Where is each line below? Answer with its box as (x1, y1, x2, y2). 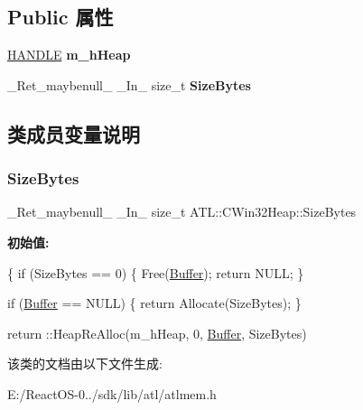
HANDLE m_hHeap (7, 45, 131, 64)
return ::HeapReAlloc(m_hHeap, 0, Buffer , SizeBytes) (7, 323, 307, 342)
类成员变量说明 (7, 119, 140, 147)
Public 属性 (7, 3, 114, 31)
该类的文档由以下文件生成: (7, 354, 163, 373)
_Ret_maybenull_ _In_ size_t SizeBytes (7, 75, 251, 94)
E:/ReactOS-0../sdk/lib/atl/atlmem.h (7, 384, 217, 403)
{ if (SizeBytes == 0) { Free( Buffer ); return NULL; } (7, 263, 304, 282)
